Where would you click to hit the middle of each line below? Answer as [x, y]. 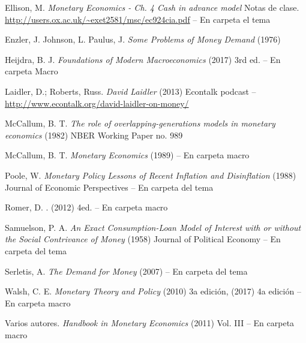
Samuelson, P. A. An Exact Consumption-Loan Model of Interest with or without [153, 227]
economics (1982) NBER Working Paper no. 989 [94, 135]
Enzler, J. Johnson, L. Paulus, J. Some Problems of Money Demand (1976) [143, 39]
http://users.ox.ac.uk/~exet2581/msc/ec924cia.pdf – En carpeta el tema [138, 19]
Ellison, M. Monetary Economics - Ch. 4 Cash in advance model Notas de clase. [152, 7]
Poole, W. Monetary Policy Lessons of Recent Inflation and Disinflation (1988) [151, 175]
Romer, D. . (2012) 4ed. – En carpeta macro [86, 207]
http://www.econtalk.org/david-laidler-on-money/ [97, 103]
